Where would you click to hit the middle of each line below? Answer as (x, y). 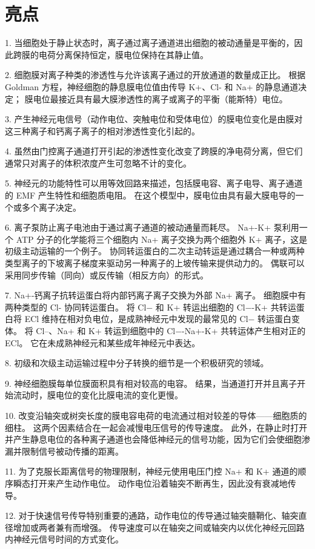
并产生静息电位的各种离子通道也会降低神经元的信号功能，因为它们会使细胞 (153, 439)
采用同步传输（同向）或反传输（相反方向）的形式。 (107, 274)
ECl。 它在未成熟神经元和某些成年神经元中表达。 (103, 342)
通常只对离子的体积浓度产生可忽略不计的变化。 (98, 163)
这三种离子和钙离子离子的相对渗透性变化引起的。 (102, 130)
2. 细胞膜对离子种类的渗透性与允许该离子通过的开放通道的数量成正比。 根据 (155, 75)
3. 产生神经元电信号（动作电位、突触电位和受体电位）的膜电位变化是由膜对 (154, 119)
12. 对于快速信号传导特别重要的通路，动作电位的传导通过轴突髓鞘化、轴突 (152, 515)
